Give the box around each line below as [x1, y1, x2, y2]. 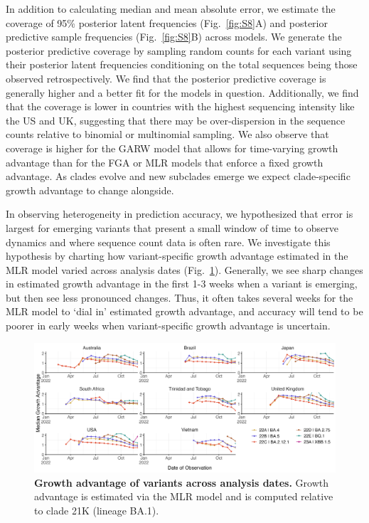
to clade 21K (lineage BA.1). [34, 503, 159, 518]
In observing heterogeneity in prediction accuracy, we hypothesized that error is [6, 206, 353, 221]
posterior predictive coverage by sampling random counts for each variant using [6, 43, 352, 58]
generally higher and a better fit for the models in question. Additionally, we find [6, 85, 359, 100]
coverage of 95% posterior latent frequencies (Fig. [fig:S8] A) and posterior [6, 15, 328, 30]
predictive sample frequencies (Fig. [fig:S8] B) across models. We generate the [6, 29, 342, 44]
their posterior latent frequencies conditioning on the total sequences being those [6, 57, 358, 72]
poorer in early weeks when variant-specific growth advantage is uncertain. [6, 318, 331, 333]
